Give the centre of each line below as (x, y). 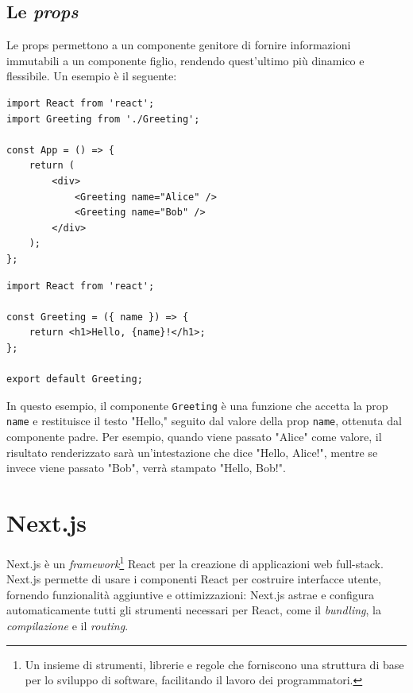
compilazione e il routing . (68, 625)
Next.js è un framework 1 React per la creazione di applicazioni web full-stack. (195, 562)
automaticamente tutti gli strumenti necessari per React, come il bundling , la (194, 610)
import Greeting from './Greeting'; (103, 119)
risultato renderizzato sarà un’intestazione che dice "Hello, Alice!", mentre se (192, 452)
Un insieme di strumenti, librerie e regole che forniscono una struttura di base (214, 664)
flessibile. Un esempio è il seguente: (92, 76)
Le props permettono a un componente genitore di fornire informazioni (179, 45)
